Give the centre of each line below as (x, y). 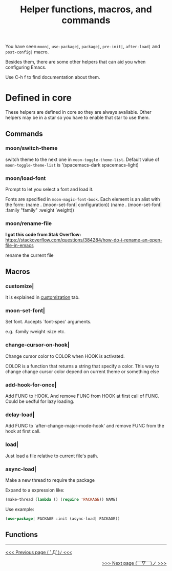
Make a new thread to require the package (50, 480)
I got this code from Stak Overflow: (43, 235)
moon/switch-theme (31, 148)
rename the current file (29, 255)
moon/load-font (26, 178)
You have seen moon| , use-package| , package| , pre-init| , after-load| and (83, 47)
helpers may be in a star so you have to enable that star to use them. (78, 118)
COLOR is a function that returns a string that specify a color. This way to (82, 366)
